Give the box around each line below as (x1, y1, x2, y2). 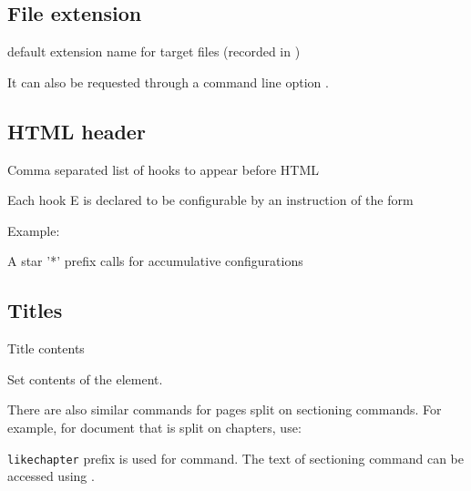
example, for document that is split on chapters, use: (7, 417, 302, 436)
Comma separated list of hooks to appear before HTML (7, 159, 319, 179)
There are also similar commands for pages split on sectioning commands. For (7, 400, 442, 419)
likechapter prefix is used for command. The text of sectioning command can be (7, 448, 464, 467)
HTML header (7, 117, 146, 145)
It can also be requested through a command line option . (7, 72, 329, 91)
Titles (7, 296, 63, 324)
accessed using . (7, 466, 95, 486)
